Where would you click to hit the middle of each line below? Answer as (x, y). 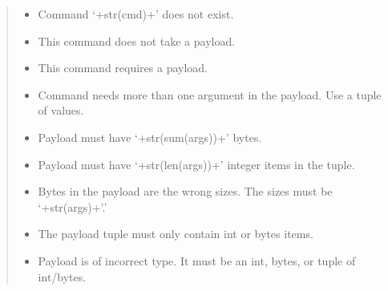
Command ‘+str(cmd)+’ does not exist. (136, 14)
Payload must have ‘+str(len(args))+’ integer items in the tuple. (196, 164)
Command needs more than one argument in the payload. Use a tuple (210, 94)
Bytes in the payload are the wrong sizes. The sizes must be (185, 191)
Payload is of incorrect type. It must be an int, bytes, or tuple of (197, 260)
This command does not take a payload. (137, 40)
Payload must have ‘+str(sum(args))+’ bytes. (150, 137)
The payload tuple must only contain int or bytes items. (176, 234)
